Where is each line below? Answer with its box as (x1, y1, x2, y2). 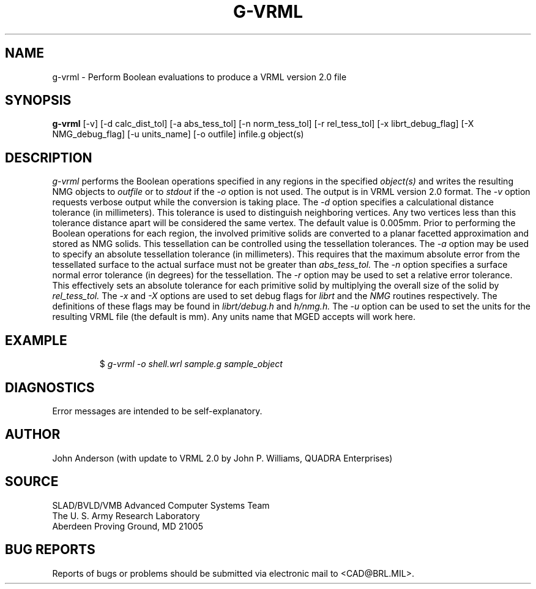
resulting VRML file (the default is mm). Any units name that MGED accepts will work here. (52, 311, 416, 322)
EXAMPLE (5, 332, 67, 348)
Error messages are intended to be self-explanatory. (52, 405, 262, 416)
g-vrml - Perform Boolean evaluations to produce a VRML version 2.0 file (52, 71, 347, 82)
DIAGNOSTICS (5, 379, 95, 395)
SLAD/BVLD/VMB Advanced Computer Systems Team (52, 500, 270, 511)
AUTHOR (5, 427, 61, 443)
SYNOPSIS (5, 93, 72, 108)
